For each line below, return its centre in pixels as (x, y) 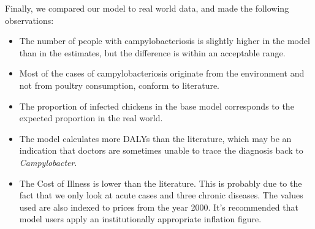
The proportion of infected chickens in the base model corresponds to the (157, 106)
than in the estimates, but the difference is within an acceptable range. (152, 52)
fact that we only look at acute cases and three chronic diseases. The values (161, 195)
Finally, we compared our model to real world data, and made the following (147, 8)
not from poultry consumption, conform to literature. (120, 85)
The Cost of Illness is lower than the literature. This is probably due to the (161, 183)
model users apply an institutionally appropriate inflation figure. (140, 219)
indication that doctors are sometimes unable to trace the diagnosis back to (161, 150)
